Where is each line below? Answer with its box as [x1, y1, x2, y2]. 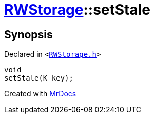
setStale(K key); [4, 74, 73, 83]
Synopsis [4, 28, 53, 41]
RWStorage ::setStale [4, 1, 150, 18]
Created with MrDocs [4, 89, 76, 99]
